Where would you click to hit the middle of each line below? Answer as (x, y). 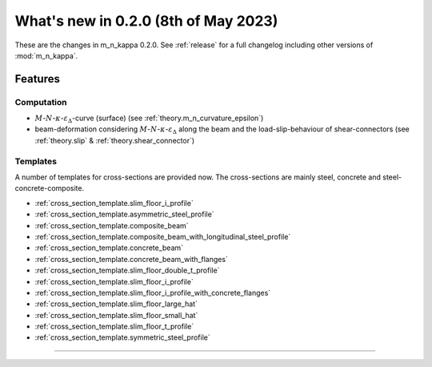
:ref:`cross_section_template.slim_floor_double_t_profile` (127, 270)
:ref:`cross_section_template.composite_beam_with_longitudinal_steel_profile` (163, 236)
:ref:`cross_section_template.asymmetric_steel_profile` (125, 214)
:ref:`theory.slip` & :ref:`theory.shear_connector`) (115, 140)
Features (37, 79)
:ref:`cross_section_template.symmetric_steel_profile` (123, 337)
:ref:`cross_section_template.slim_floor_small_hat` (116, 315)
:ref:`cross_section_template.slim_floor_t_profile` (114, 327)
